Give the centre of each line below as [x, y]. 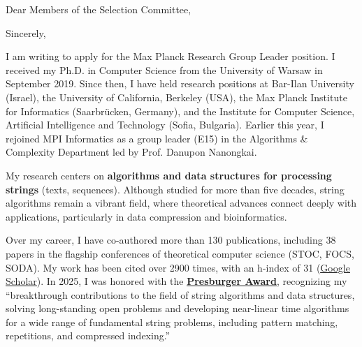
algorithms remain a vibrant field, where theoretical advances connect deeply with [181, 203]
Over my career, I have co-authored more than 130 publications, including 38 [171, 240]
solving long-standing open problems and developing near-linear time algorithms [178, 308]
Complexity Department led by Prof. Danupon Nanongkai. [131, 152]
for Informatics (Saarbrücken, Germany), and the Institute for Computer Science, [180, 111]
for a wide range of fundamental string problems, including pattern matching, [172, 322]
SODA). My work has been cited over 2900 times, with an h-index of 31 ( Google [178, 267]
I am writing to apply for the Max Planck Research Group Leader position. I [171, 56]
